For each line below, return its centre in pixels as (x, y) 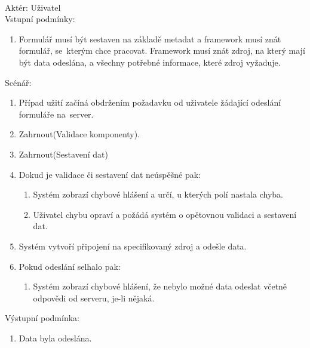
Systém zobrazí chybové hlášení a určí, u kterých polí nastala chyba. (158, 194)
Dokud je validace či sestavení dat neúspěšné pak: (110, 174)
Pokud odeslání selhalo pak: (70, 266)
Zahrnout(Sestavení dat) (63, 154)
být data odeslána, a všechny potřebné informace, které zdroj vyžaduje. (150, 62)
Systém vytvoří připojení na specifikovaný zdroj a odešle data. (133, 246)
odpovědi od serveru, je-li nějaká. (94, 298)
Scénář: (18, 82)
